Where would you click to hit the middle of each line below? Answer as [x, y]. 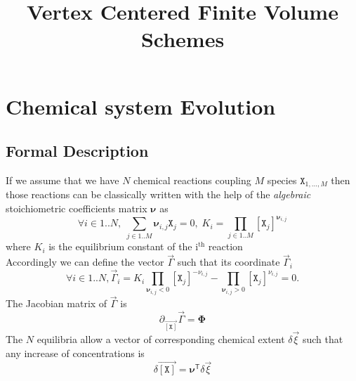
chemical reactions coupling [192, 180]
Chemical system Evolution [141, 106]
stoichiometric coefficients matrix [77, 208]
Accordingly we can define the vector [85, 262]
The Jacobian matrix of [57, 303]
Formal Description [77, 151]
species [282, 180]
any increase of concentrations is [75, 353]
